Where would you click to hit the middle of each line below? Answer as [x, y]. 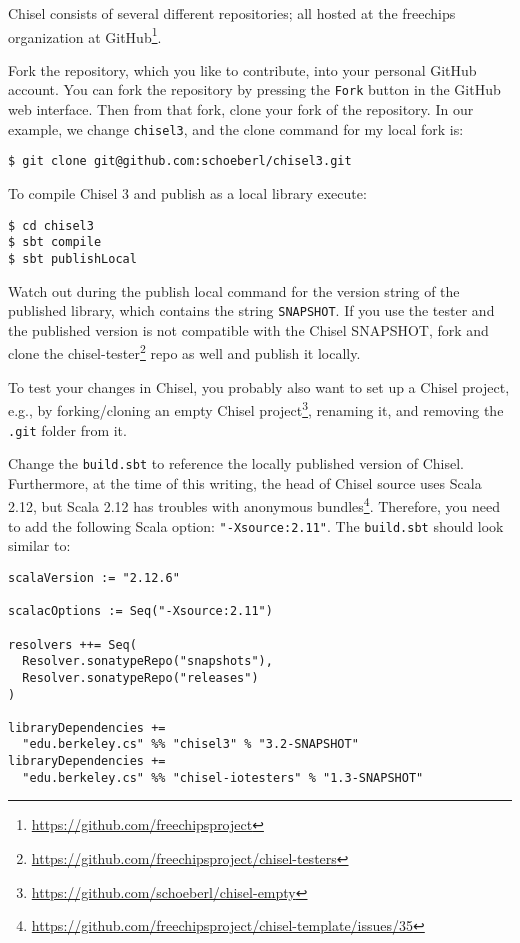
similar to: [39, 545]
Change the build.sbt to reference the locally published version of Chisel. [236, 463]
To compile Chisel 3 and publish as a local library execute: [187, 193]
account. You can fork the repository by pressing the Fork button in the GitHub [254, 89]
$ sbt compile [55, 242]
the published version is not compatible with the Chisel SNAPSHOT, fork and [248, 329]
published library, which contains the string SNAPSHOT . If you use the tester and [251, 310]
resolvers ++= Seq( [72, 644]
